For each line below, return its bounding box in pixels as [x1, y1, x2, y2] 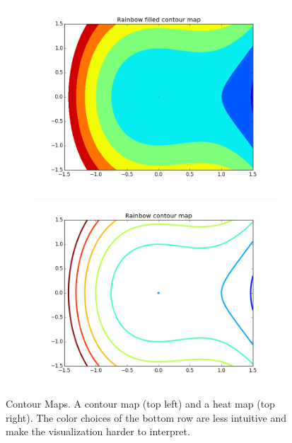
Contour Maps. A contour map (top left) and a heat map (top [6, 396, 275, 411]
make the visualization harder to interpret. [6, 424, 190, 439]
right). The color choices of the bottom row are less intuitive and [6, 410, 287, 425]
